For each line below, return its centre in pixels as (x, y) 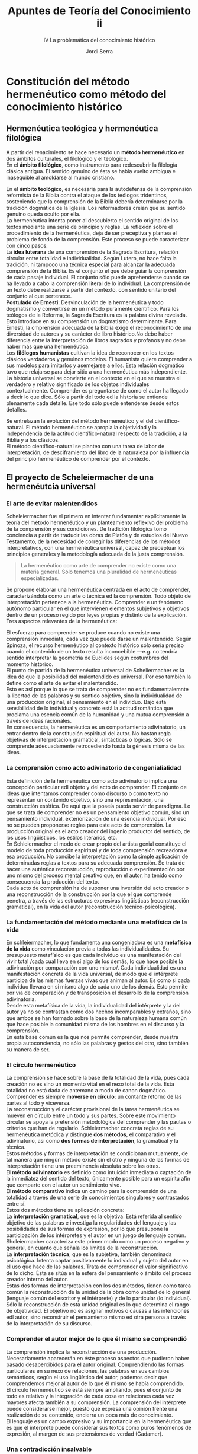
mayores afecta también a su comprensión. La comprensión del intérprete (96, 1402)
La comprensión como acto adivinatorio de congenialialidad (94, 768)
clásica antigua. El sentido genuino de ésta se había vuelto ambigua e (91, 171)
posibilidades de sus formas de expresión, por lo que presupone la (87, 1229)
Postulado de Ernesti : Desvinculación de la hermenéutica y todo (85, 302)
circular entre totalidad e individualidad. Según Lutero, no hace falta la (92, 258)
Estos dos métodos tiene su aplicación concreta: (65, 1210)
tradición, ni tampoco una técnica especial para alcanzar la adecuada (91, 264)
